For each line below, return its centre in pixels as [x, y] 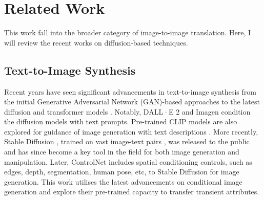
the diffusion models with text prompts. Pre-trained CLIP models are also [121, 121]
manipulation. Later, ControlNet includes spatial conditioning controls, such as [128, 161]
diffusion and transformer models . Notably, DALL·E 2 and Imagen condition [127, 111]
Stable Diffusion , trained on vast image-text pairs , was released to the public [127, 141]
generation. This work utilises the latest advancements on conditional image [123, 181]
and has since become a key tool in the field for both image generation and [122, 152]
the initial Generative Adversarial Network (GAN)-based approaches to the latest [132, 102]
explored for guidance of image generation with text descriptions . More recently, [131, 131]
